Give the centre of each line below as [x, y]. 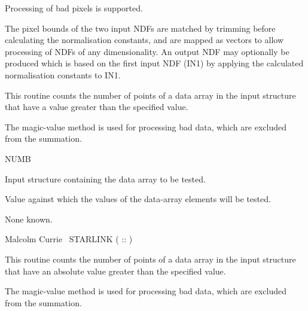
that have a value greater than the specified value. [97, 107]
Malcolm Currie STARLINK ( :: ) [69, 239]
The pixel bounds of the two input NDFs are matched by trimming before [140, 28]
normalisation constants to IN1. [63, 74]
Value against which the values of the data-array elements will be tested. [138, 199]
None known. [29, 219]
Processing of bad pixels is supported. [74, 8]
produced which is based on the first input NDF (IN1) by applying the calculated [154, 63]
